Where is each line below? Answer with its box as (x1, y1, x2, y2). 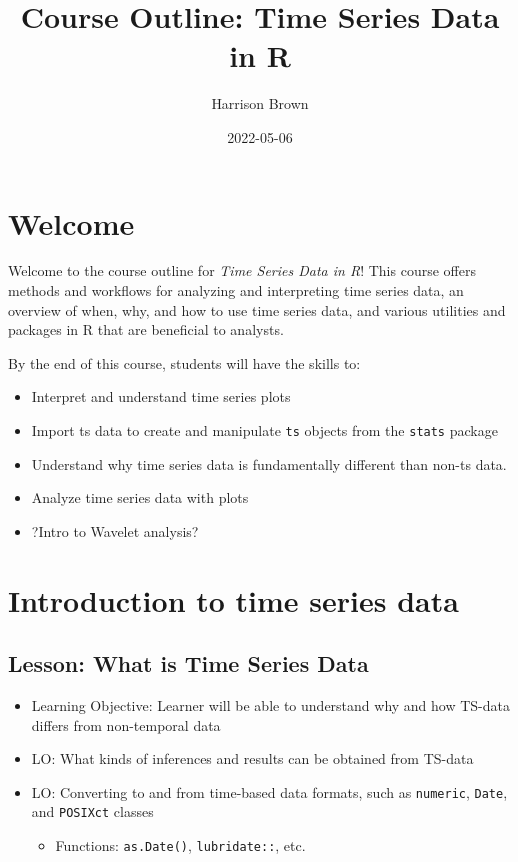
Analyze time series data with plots (31, 487, 249, 508)
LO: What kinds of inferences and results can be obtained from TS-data (31, 748, 474, 769)
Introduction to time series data (8, 579, 459, 620)
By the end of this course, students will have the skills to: (8, 352, 361, 373)
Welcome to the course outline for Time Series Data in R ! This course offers (8, 260, 476, 281)
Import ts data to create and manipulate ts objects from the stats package (31, 420, 498, 440)
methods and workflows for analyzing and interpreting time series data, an (8, 280, 464, 301)
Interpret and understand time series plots (31, 386, 291, 407)
